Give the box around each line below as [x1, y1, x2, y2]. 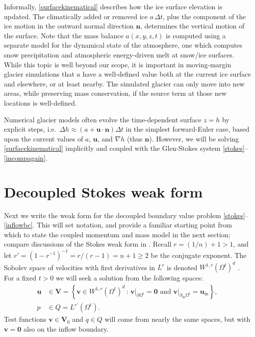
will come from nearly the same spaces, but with [104, 314, 251, 324]
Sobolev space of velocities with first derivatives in [4, 262, 155, 272]
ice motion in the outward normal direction [4, 21, 134, 31]
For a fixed [4, 273, 36, 282]
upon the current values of [4, 133, 83, 143]
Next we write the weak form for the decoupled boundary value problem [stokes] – [4, 210, 249, 220]
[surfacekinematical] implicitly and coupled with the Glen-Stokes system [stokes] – [4, 143, 248, 153]
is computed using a [166, 30, 226, 40]
